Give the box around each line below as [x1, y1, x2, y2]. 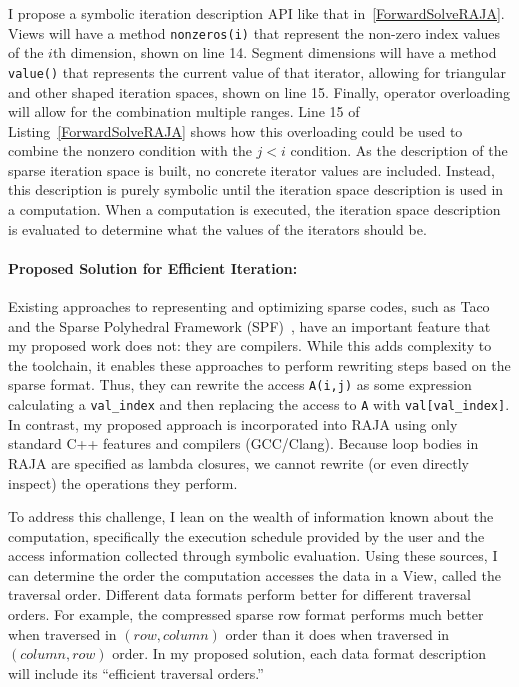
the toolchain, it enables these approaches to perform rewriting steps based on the [8, 354, 511, 375]
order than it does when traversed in [225, 623, 450, 644]
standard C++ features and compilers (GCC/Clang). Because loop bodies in [8, 433, 479, 454]
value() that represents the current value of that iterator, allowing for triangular [8, 61, 506, 82]
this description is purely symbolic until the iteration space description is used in [8, 179, 504, 200]
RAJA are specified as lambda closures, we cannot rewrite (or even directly [8, 452, 469, 473]
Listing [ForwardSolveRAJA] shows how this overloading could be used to [8, 120, 463, 141]
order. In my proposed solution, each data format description [112, 643, 487, 664]
